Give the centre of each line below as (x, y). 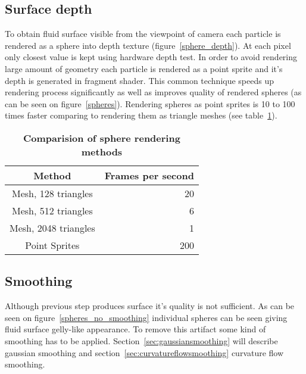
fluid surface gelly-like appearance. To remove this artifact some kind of (135, 329)
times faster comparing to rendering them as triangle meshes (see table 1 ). (141, 115)
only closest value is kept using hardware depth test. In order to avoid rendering (151, 57)
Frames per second (149, 175)
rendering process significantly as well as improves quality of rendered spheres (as (153, 92)
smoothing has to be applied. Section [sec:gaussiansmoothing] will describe (141, 340)
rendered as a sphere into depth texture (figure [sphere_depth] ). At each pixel (148, 45)
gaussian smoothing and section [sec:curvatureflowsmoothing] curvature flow (144, 352)
